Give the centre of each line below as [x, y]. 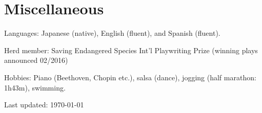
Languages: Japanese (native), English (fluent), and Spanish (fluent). [112, 33]
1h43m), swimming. [35, 87]
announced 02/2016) [36, 60]
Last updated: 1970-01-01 [44, 105]
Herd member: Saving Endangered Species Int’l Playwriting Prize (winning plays [131, 50]
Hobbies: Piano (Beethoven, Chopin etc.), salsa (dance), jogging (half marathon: [130, 77]
